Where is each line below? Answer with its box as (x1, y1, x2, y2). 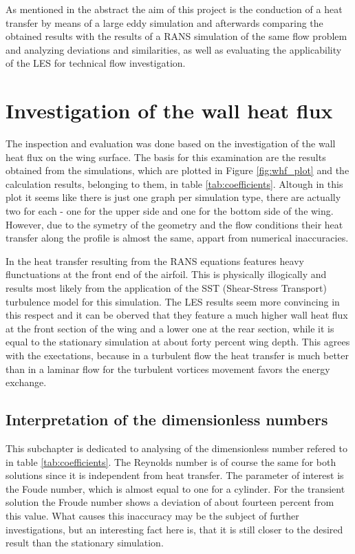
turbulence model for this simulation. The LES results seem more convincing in (6, 294, 340, 308)
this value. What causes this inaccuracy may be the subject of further (6, 508, 299, 522)
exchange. (6, 375, 47, 390)
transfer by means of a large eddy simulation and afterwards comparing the (6, 15, 323, 30)
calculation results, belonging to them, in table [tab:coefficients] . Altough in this (6, 176, 343, 191)
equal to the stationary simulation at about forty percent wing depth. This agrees (6, 334, 350, 349)
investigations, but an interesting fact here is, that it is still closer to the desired (6, 522, 343, 536)
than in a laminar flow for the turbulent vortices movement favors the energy (6, 361, 330, 376)
